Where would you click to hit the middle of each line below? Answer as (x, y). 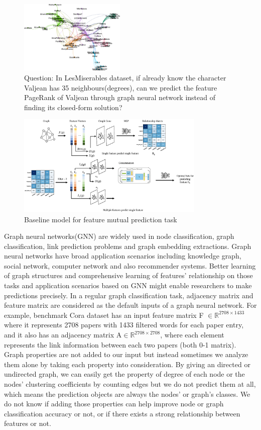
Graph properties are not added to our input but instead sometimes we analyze (126, 354)
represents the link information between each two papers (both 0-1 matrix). (120, 344)
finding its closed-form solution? (73, 107)
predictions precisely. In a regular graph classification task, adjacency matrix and (129, 295)
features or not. (28, 423)
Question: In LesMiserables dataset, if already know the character (125, 78)
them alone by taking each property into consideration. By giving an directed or (127, 364)
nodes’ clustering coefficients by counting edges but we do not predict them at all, (130, 384)
